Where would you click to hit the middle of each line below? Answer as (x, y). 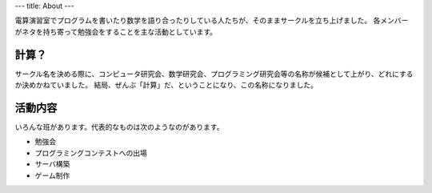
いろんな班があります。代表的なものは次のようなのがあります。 (119, 127)
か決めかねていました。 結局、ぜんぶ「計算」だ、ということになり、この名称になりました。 (166, 85)
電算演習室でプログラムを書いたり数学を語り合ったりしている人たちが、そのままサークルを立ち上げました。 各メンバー (212, 21)
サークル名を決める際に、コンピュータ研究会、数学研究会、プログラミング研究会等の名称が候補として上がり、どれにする (214, 74)
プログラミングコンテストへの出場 (91, 153)
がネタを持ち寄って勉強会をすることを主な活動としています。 (116, 31)
